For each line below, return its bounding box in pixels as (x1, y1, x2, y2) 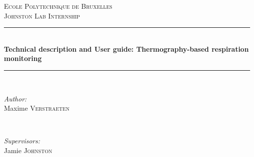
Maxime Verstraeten (4, 103, 70, 113)
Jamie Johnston (4, 145, 52, 155)
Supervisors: (4, 136, 40, 146)
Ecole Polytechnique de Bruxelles (4, 1, 112, 11)
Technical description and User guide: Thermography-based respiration (4, 43, 249, 54)
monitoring (4, 53, 42, 63)
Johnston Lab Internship (4, 10, 80, 20)
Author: (4, 93, 27, 103)
